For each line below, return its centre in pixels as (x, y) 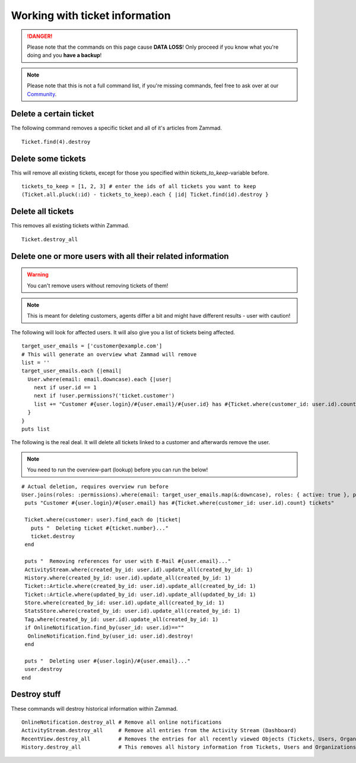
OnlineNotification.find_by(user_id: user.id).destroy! (111, 636)
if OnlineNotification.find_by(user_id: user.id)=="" (104, 628)
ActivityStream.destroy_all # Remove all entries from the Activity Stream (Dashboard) (159, 731)
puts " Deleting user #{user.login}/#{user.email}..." (108, 661)
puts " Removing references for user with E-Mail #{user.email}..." (128, 561)
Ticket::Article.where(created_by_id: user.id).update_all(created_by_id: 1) (140, 586)
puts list (36, 429)
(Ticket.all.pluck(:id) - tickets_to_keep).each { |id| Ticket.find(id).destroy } (145, 195)
